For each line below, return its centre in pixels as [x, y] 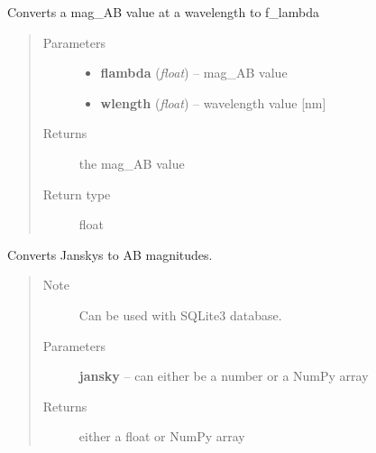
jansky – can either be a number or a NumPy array [224, 376]
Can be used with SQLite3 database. [180, 314]
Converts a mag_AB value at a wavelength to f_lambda [163, 12]
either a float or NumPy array [162, 436]
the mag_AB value [132, 163]
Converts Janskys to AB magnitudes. [110, 254]
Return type [77, 194]
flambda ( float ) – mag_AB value [194, 73]
